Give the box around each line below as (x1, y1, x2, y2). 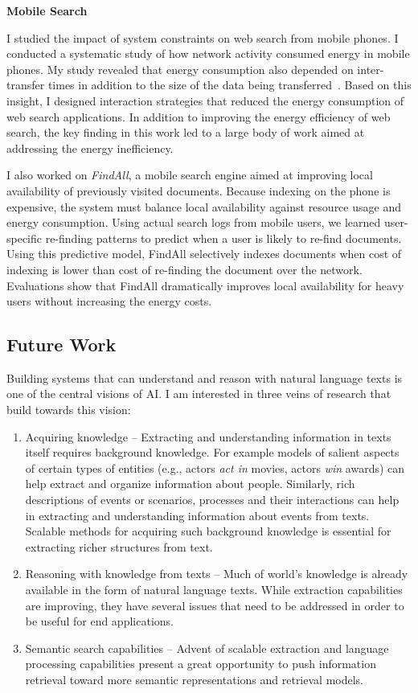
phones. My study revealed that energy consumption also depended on (6, 60, 354, 77)
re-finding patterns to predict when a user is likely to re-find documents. (45, 229, 402, 246)
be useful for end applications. (25, 613, 174, 629)
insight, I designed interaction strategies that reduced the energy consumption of (6, 92, 404, 109)
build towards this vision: (6, 401, 131, 418)
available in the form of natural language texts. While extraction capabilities (25, 581, 403, 598)
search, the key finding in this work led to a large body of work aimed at (6, 124, 365, 141)
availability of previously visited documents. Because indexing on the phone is (6, 182, 391, 199)
